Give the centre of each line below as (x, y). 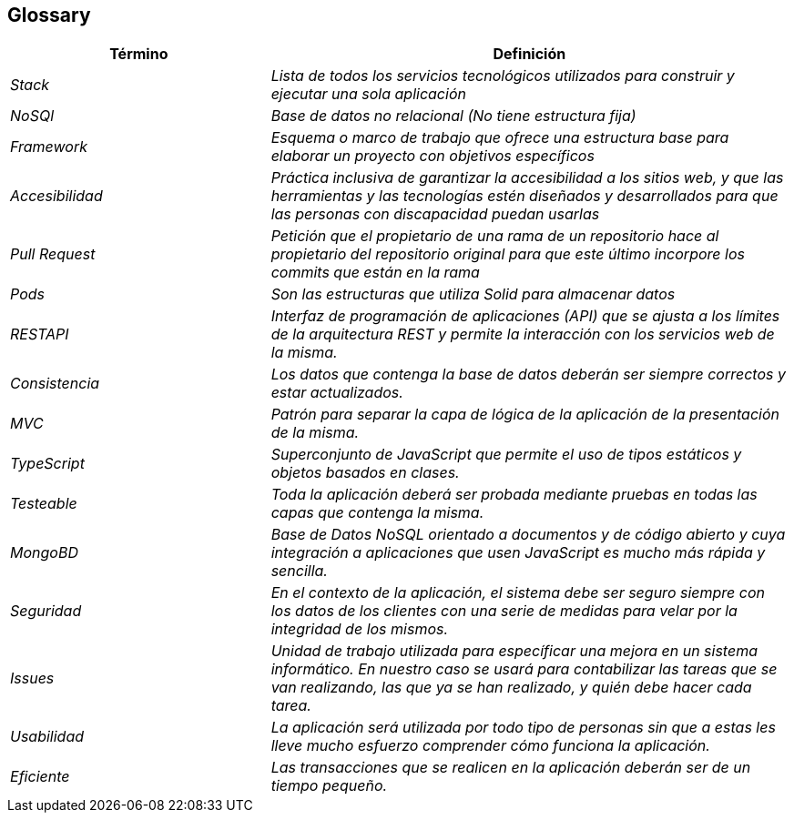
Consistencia (55, 384)
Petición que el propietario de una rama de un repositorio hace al (495, 236)
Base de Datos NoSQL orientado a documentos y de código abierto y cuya (528, 535)
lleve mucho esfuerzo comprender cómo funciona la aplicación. (490, 746)
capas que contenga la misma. (377, 513)
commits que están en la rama (375, 273)
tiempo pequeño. (329, 786)
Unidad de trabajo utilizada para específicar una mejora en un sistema (514, 651)
